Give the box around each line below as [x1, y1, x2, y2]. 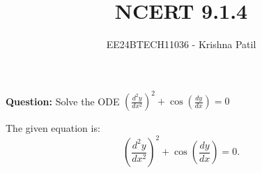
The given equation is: [6, 121, 100, 135]
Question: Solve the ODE [6, 93, 120, 108]
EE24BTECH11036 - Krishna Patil [106, 37, 256, 52]
